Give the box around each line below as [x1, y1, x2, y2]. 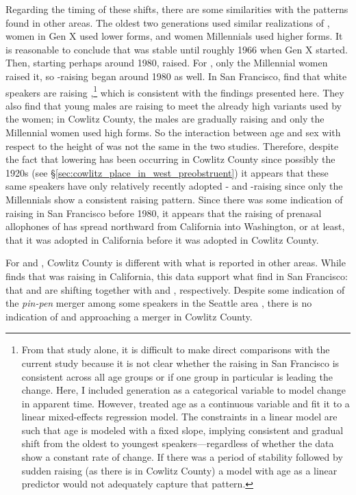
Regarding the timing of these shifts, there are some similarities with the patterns [5, 2, 348, 16]
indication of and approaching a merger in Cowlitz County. [5, 309, 253, 323]
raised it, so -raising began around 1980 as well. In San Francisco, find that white [5, 68, 347, 83]
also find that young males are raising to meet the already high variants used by [5, 98, 342, 112]
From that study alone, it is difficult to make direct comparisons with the [21, 342, 330, 357]
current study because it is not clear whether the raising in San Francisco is [21, 355, 340, 370]
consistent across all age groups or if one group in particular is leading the [21, 369, 333, 383]
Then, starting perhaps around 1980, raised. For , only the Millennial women [5, 55, 328, 70]
